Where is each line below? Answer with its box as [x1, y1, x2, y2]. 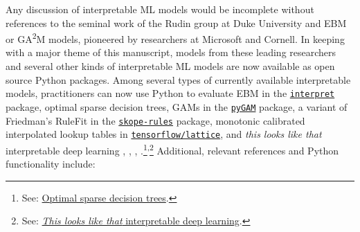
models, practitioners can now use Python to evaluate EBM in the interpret [6, 86, 335, 100]
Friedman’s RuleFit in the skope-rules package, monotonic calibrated [6, 113, 305, 127]
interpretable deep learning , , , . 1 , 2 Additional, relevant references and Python [6, 141, 339, 157]
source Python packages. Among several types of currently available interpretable [6, 72, 351, 87]
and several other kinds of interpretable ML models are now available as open [6, 59, 335, 73]
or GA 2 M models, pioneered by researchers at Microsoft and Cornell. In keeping [6, 30, 345, 46]
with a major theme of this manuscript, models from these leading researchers [6, 45, 336, 60]
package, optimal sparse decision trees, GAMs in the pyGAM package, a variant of [6, 99, 348, 114]
